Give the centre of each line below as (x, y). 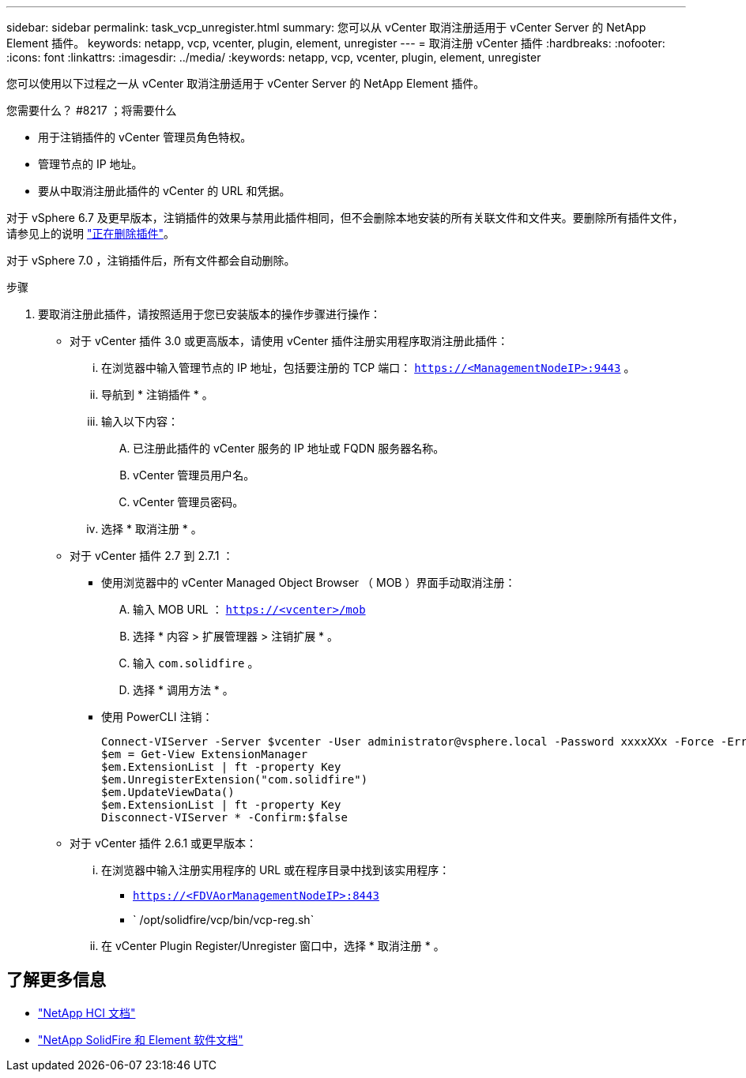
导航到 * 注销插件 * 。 (157, 394)
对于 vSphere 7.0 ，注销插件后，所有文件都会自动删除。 (151, 260)
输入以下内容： (140, 421)
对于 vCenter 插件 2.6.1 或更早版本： (164, 843)
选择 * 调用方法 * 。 (183, 690)
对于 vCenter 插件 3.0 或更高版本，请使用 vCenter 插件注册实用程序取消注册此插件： (289, 341)
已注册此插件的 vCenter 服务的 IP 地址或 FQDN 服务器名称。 (289, 448)
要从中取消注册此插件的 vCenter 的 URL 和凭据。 (164, 191)
